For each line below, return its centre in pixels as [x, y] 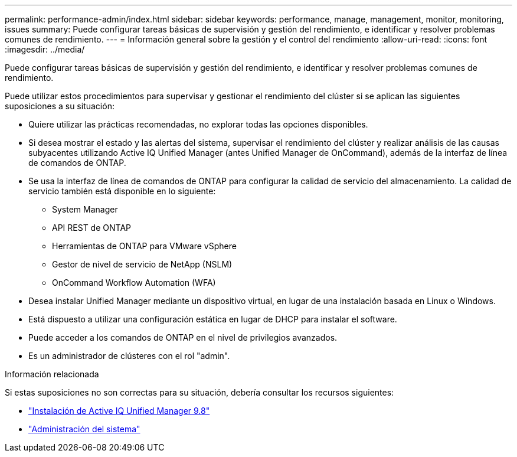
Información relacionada [52, 374]
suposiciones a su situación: [60, 106]
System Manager [85, 209]
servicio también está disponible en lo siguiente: [122, 191]
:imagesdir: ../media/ [45, 49]
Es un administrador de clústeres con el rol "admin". [129, 356]
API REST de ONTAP [91, 228]
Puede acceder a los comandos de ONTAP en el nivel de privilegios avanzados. [183, 337]
